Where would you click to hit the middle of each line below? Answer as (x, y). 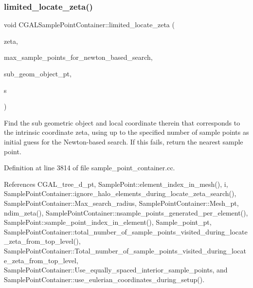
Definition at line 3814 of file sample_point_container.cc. (90, 168)
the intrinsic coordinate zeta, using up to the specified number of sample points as (126, 132)
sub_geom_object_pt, (38, 73)
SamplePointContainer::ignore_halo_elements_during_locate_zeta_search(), (120, 193)
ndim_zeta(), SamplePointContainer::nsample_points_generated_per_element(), (126, 212)
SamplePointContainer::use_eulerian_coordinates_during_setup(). (104, 279)
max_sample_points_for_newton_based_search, (78, 57)
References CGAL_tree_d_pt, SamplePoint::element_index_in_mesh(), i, (116, 184)
